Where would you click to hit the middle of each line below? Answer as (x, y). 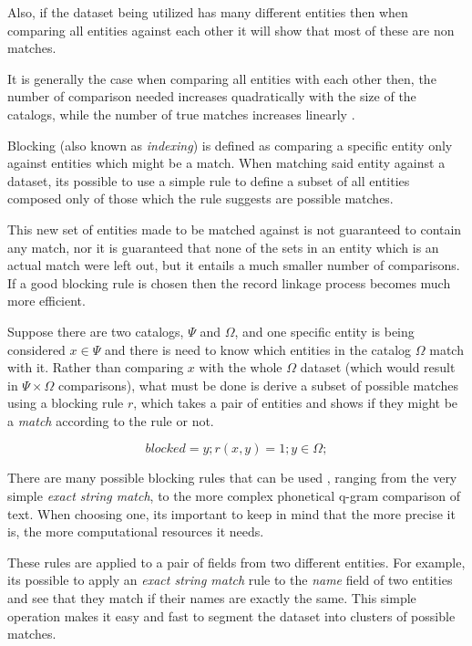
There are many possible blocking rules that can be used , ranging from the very (232, 478)
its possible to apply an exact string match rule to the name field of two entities (230, 580)
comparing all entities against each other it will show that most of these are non (231, 30)
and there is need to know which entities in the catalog (258, 349)
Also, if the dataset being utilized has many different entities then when (208, 12)
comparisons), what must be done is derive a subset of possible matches (258, 385)
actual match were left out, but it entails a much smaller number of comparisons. (234, 265)
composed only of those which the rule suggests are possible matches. (200, 198)
